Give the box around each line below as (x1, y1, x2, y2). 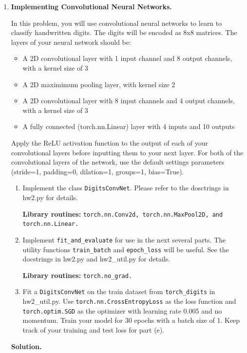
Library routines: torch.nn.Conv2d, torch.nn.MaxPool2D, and (22, 208, 223, 219)
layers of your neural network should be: (11, 37, 131, 47)
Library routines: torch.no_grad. (22, 270, 133, 280)
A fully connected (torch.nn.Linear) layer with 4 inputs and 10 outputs (22, 121, 235, 131)
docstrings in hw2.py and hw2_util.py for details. (22, 254, 171, 264)
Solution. (11, 341, 42, 351)
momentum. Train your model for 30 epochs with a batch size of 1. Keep (22, 315, 240, 325)
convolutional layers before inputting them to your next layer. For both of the (11, 147, 244, 157)
